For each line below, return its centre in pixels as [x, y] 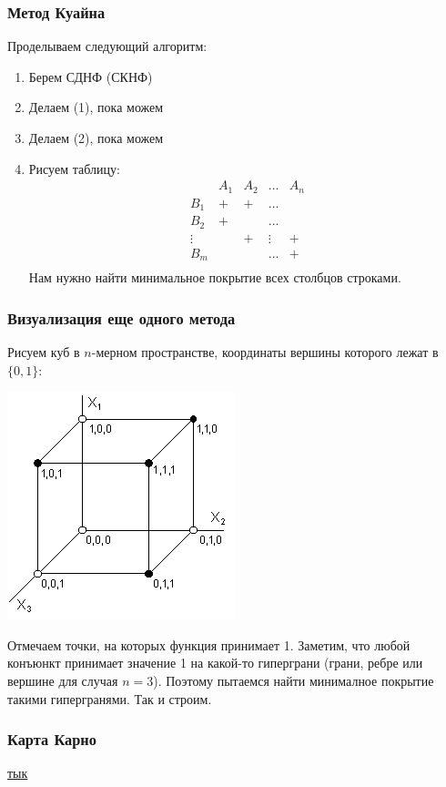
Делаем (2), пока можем [96, 138]
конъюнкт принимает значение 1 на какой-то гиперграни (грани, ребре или [215, 663]
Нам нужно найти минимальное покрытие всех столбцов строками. [215, 277]
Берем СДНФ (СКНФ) [91, 76]
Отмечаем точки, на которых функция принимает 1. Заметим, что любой [209, 644]
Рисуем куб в [44, 352]
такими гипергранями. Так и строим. [110, 698]
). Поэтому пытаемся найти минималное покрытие [294, 680]
